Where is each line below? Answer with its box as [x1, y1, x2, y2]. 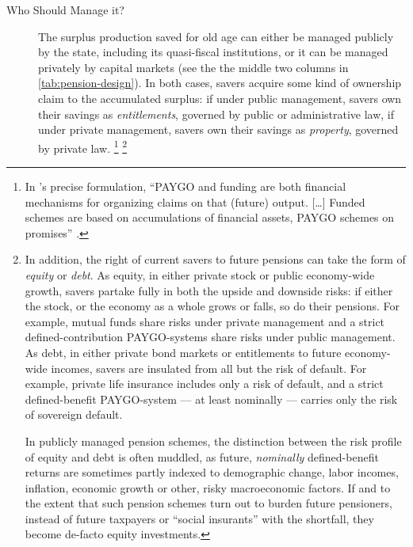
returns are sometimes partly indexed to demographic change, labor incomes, [25, 464, 399, 481]
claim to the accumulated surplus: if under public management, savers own [38, 89, 402, 106]
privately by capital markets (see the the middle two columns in [38, 59, 349, 75]
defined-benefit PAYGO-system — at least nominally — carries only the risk [25, 390, 398, 407]
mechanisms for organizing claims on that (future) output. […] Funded [25, 193, 365, 210]
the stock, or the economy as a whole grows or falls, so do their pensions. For [25, 298, 400, 314]
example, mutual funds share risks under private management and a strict [25, 313, 385, 329]
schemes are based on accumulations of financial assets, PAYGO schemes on [25, 209, 395, 226]
